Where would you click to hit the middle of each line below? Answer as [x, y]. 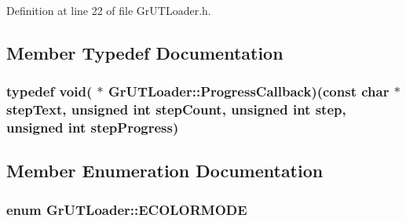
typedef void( [49, 91]
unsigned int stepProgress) [93, 127]
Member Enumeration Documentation [165, 171]
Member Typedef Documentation [145, 52]
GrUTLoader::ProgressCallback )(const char [249, 91]
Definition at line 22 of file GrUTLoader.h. [109, 10]
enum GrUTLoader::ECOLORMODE [127, 209]
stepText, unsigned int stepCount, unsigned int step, [176, 109]
